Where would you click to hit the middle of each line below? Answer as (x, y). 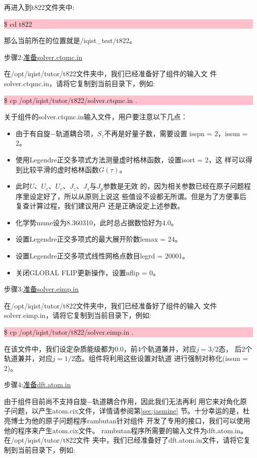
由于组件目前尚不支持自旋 (45, 401)
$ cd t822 (18, 24)
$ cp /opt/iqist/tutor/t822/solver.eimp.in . (69, 331)
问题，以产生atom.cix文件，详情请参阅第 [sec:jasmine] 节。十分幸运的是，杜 (130, 411)
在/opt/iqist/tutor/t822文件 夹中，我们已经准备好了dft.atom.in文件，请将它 (124, 440)
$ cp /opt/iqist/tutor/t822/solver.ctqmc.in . (71, 100)
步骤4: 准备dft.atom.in (37, 384)
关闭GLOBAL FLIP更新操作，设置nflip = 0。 (88, 272)
